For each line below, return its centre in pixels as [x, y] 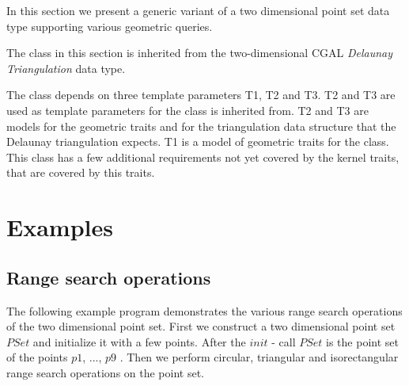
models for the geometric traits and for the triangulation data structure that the [201, 126]
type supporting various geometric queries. [110, 26]
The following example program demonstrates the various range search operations [204, 310]
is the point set [362, 341]
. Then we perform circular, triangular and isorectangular [259, 357]
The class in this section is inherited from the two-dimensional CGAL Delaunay [199, 53]
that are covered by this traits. [81, 172]
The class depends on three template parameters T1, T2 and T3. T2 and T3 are [201, 95]
